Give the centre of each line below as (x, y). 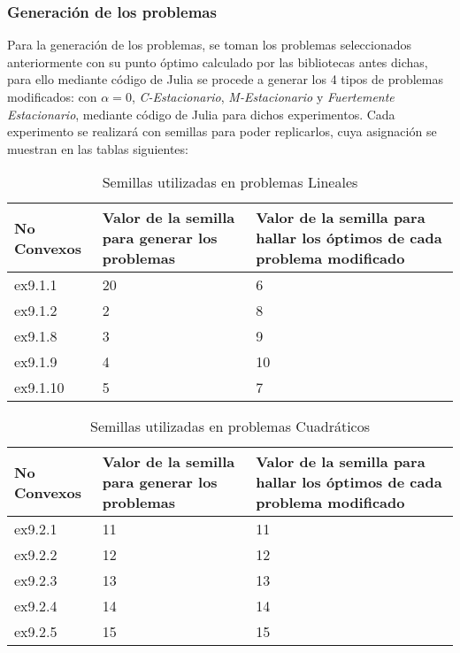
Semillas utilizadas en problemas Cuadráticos (230, 426)
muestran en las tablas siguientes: (98, 148)
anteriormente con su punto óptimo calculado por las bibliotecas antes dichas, (218, 61)
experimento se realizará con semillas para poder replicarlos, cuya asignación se (222, 131)
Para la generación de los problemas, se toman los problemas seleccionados (210, 45)
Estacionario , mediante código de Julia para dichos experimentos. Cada (201, 114)
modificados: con (52, 96)
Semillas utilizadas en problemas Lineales (230, 182)
